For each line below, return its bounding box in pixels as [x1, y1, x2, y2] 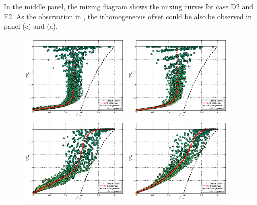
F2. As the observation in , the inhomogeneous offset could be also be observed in [4, 11, 252, 21]
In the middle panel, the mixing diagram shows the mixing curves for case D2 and [4, 1, 254, 11]
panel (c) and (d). [4, 21, 58, 31]
